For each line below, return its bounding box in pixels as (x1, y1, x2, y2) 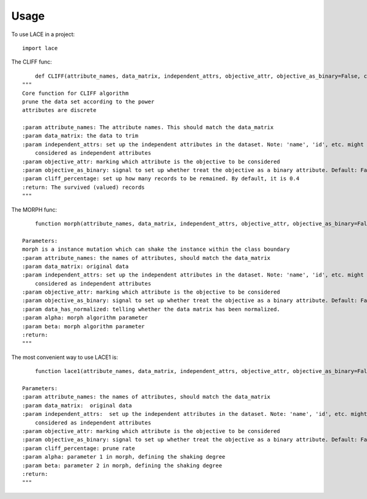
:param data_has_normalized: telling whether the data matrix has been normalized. (22, 306, 281, 312)
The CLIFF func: (11, 58, 52, 65)
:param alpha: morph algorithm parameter (22, 314, 148, 321)
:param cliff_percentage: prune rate (22, 445, 136, 452)
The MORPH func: (11, 205, 57, 213)
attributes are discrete (22, 107, 97, 114)
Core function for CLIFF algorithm (22, 89, 129, 97)
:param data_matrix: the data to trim (22, 132, 139, 139)
